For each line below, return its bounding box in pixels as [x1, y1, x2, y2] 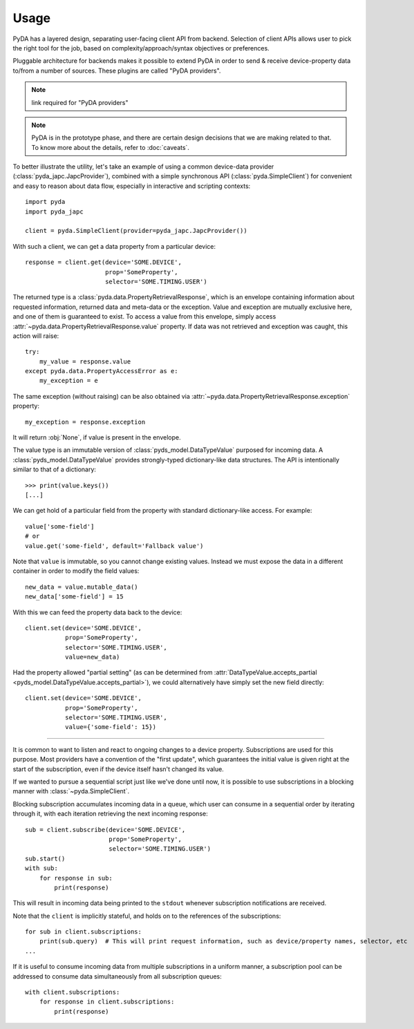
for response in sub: [39, 874, 113, 882]
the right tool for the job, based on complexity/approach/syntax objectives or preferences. [12, 44, 270, 52]
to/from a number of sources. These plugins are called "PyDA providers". [12, 66, 221, 75]
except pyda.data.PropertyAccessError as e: [25, 367, 179, 375]
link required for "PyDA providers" [31, 98, 129, 106]
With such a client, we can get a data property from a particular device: [12, 242, 216, 250]
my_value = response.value [39, 357, 131, 366]
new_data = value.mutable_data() [25, 583, 138, 591]
